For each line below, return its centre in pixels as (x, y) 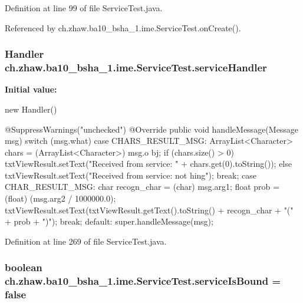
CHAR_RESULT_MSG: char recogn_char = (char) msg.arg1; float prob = (142, 187)
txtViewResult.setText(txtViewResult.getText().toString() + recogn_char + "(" (149, 210)
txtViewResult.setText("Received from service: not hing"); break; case (131, 175)
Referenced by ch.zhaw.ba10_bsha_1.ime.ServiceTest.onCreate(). (123, 27)
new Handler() (31, 109)
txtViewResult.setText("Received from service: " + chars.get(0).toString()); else (148, 164)
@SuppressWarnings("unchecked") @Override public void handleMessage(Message (152, 129)
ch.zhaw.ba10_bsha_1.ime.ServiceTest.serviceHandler (136, 67)
